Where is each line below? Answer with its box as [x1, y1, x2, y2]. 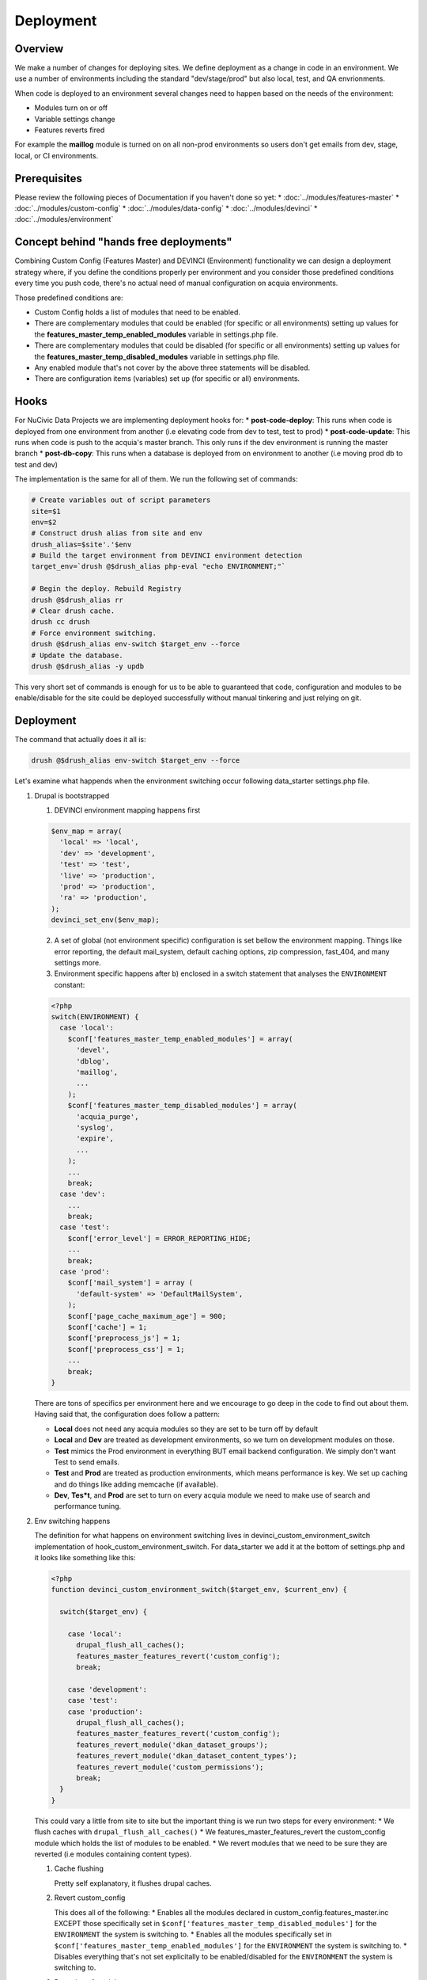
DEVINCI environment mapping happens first [54, 805, 201, 815]
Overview [14, 42, 64, 55]
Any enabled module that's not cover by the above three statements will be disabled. [34, 363, 311, 372]
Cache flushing [54, 1864, 104, 1873]
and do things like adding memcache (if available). [54, 1479, 219, 1489]
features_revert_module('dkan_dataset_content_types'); [76, 1751, 297, 1761]
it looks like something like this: [34, 1553, 136, 1563]
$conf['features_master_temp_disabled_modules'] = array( [67, 1101, 297, 1110]
